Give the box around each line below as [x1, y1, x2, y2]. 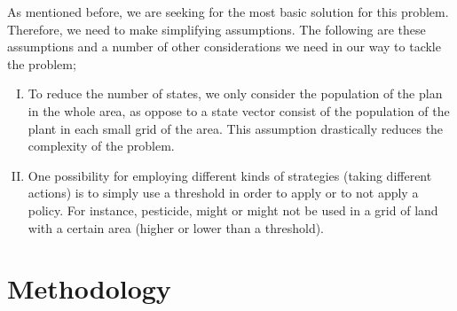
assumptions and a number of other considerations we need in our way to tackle [7, 37, 441, 56]
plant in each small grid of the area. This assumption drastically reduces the [28, 119, 444, 137]
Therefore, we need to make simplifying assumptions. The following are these [7, 19, 426, 38]
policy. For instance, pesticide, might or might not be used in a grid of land [28, 200, 438, 219]
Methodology [7, 270, 171, 307]
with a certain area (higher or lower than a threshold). [28, 218, 325, 237]
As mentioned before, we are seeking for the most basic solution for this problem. [7, 3, 449, 20]
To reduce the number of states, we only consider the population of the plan [28, 84, 443, 103]
